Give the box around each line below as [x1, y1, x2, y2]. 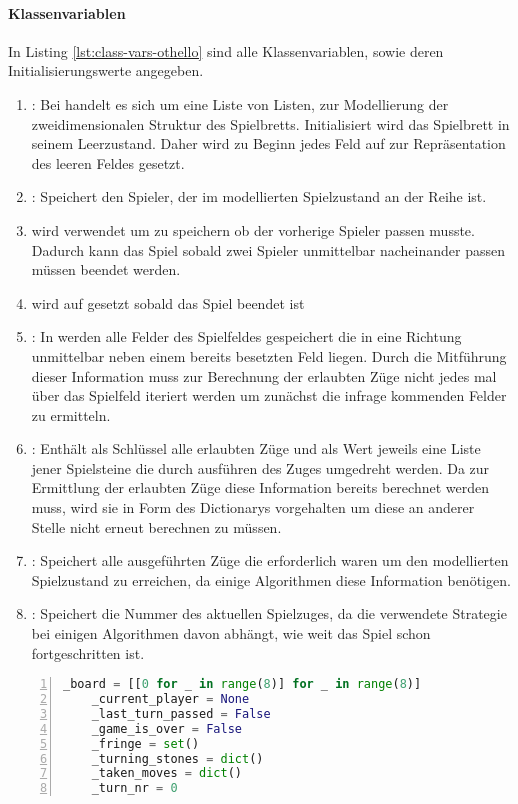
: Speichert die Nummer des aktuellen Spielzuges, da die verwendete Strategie [31, 603, 507, 624]
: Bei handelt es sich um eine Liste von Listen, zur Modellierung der [31, 93, 449, 114]
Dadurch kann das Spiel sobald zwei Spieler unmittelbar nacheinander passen [31, 239, 505, 260]
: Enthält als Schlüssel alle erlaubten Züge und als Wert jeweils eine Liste [31, 438, 481, 459]
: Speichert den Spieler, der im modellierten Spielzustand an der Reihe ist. [31, 186, 487, 207]
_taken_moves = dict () [91, 766, 243, 781]
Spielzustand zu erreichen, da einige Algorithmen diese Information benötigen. [31, 569, 511, 590]
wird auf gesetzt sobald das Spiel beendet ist [31, 292, 305, 313]
